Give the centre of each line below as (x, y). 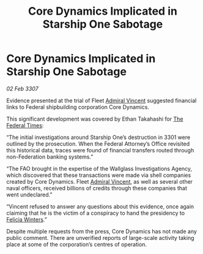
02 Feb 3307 (22, 88)
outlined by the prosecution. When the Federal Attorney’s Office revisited (98, 144)
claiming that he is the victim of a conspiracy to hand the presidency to (96, 213)
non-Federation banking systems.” (50, 157)
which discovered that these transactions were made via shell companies (99, 175)
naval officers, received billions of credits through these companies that (97, 188)
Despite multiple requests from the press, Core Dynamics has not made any (102, 231)
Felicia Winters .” (27, 219)
